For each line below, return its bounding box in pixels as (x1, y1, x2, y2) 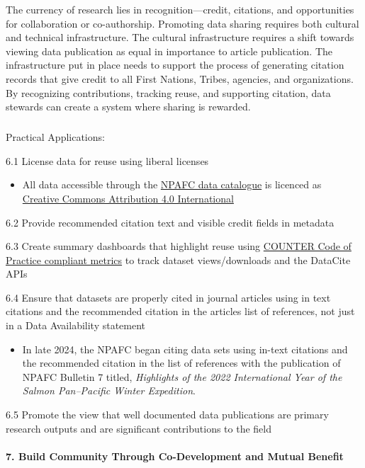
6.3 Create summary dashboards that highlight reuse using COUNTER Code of (6, 239, 352, 253)
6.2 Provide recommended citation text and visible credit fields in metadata (6, 215, 335, 229)
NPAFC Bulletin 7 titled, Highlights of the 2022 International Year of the (22, 369, 342, 384)
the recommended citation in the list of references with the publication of (22, 355, 341, 370)
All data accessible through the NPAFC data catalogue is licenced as (22, 177, 322, 192)
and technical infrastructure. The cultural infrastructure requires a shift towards (6, 30, 354, 45)
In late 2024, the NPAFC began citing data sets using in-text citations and (22, 341, 348, 356)
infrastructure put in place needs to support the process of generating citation (6, 57, 344, 72)
